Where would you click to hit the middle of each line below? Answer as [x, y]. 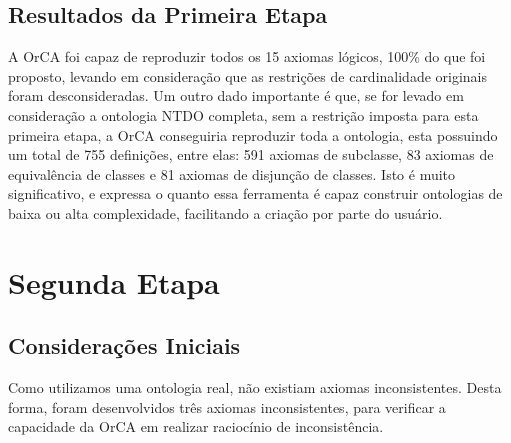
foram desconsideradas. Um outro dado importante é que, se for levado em [236, 95]
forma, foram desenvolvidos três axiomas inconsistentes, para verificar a [227, 406]
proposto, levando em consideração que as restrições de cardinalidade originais [248, 75]
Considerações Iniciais [124, 345]
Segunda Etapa [114, 281]
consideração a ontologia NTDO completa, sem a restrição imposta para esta [243, 114]
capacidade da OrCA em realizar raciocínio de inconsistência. [196, 426]
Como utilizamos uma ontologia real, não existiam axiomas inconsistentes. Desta [255, 387]
